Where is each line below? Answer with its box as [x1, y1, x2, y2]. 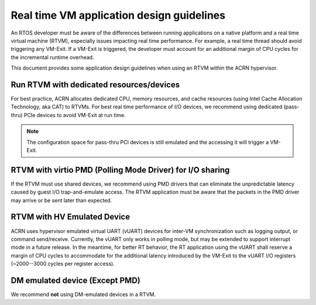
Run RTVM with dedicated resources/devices [11, 80, 180, 90]
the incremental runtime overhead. [11, 53, 94, 61]
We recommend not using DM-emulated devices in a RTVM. [11, 291, 156, 298]
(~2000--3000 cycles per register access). [11, 261, 115, 268]
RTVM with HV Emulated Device [11, 212, 130, 222]
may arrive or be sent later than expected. [11, 197, 112, 204]
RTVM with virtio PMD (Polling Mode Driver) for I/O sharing [11, 165, 230, 175]
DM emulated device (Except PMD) [11, 275, 140, 285]
